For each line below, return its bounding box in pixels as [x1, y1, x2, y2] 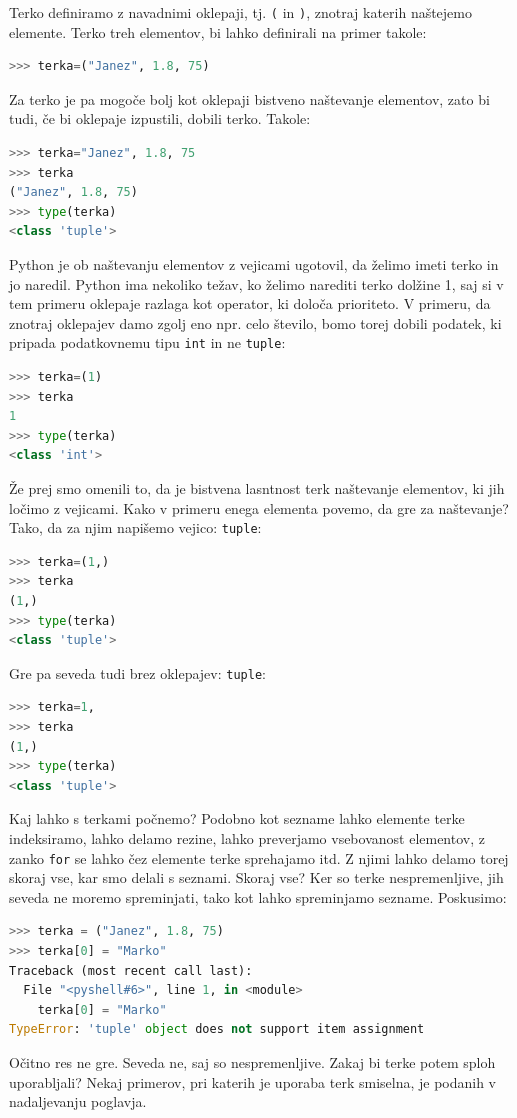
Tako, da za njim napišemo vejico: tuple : [9, 517, 262, 538]
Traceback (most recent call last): [9, 963, 253, 978]
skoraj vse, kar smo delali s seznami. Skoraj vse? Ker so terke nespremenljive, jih [9, 867, 504, 888]
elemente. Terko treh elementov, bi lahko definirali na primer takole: [9, 21, 427, 42]
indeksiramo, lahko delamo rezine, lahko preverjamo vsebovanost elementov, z [9, 828, 485, 849]
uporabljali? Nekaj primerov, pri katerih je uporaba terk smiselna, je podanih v [9, 1071, 497, 1092]
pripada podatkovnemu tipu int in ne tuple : [9, 332, 286, 353]
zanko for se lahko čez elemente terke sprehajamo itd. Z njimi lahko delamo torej [9, 847, 509, 868]
